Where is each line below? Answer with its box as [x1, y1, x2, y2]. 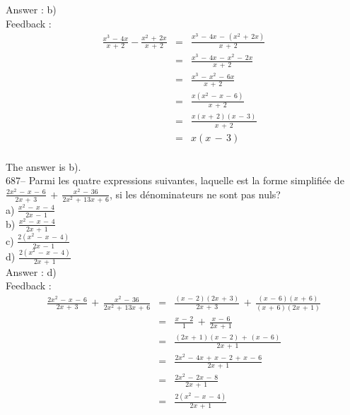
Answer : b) [6, 2, 57, 16]
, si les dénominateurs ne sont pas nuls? [109, 186, 281, 201]
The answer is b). [6, 159, 81, 174]
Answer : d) [6, 264, 57, 279]
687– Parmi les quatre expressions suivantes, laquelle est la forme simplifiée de [6, 173, 344, 188]
